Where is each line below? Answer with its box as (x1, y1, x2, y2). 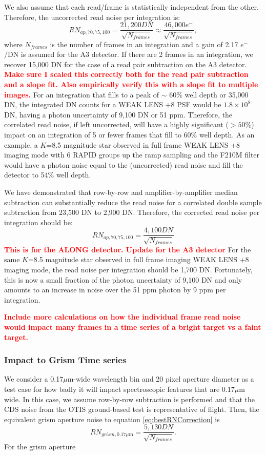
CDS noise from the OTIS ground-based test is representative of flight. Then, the (4, 404, 259, 414)
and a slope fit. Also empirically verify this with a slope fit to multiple (4, 79, 258, 90)
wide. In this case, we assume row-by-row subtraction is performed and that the (4, 393, 255, 404)
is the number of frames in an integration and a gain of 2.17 (50, 38, 238, 49)
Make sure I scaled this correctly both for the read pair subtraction (4, 69, 249, 80)
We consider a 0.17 (4, 373, 64, 384)
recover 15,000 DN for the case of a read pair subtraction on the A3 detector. (4, 58, 247, 69)
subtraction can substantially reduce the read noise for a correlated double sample (4, 196, 262, 207)
